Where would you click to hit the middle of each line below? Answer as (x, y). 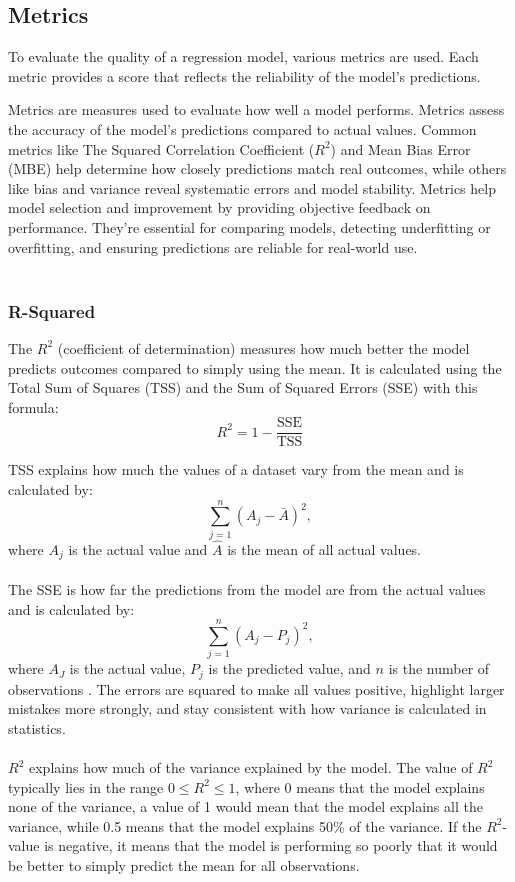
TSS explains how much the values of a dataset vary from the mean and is (236, 469)
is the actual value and (138, 548)
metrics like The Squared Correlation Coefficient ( (161, 148)
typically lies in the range (86, 786)
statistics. (37, 727)
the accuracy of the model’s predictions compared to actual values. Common (242, 128)
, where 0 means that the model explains (360, 786)
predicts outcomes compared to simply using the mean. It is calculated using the (255, 367)
